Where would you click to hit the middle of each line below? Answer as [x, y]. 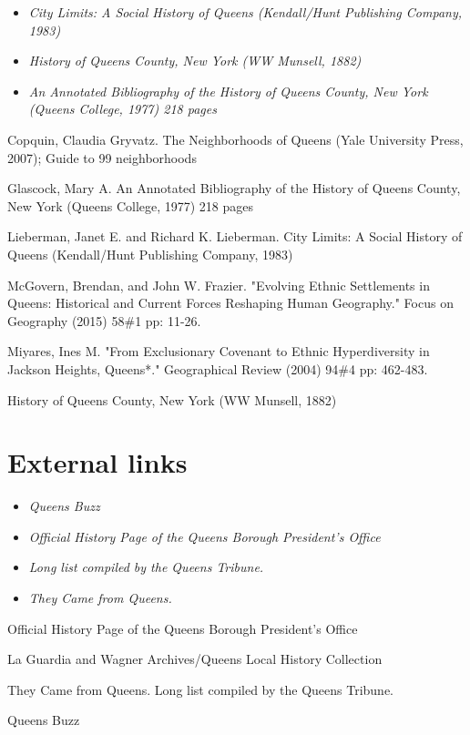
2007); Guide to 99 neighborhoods [102, 157]
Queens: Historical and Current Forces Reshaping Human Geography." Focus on [230, 303]
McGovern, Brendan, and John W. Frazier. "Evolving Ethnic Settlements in [219, 285]
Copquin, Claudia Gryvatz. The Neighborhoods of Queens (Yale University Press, [235, 139]
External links [97, 462]
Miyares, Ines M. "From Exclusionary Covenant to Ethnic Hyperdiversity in [219, 351]
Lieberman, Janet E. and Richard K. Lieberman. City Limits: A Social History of [235, 236]
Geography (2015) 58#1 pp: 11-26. [104, 320]
